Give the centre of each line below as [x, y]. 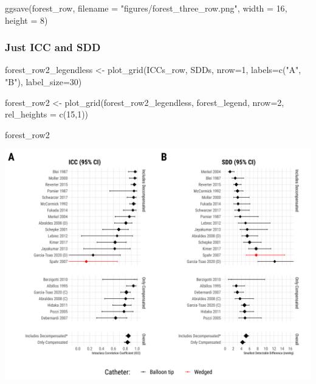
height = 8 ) [26, 20]
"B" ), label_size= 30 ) [43, 82]
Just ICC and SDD [53, 47]
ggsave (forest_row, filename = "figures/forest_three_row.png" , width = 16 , [146, 8]
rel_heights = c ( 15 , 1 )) [47, 114]
